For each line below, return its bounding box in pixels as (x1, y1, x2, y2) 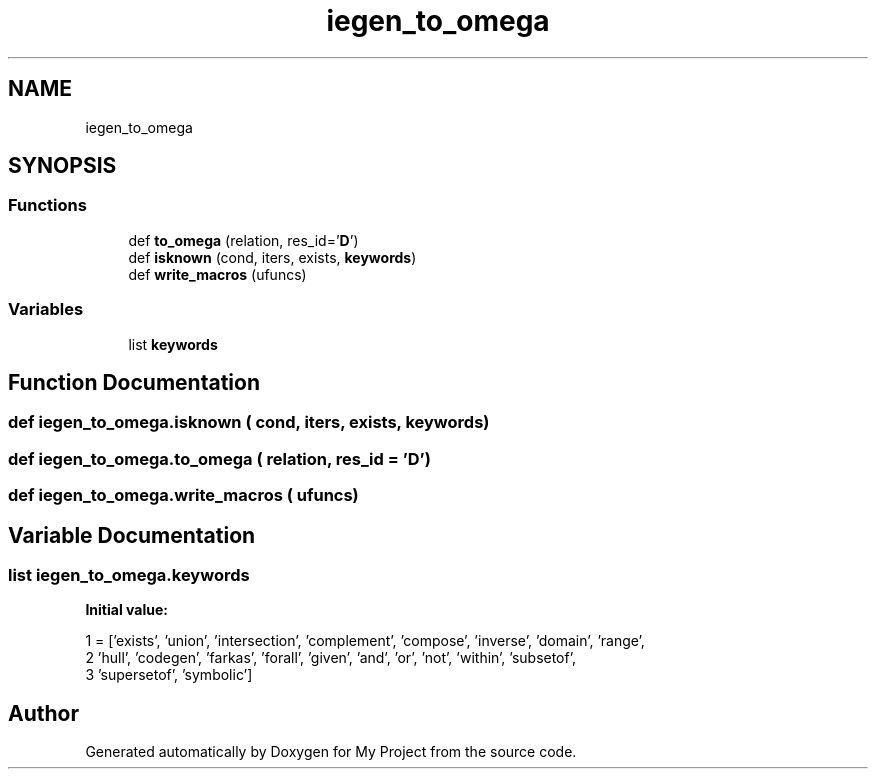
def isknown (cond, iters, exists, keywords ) (128, 248, 417, 266)
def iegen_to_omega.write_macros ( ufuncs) (8, 485, 359, 506)
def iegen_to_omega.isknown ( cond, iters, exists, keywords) (8, 412, 490, 433)
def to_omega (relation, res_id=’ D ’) (128, 231, 359, 249)
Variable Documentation (8, 522, 256, 548)
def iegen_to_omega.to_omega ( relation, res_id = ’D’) (8, 448, 431, 469)
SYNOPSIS (8, 153, 117, 179)
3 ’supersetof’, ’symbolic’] (85, 666, 253, 684)
